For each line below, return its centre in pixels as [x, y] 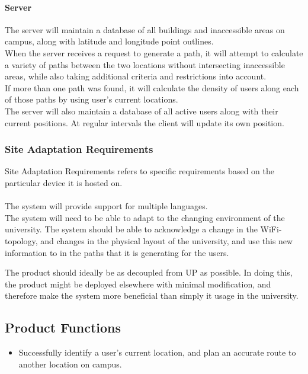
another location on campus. [70, 364]
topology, [21, 240]
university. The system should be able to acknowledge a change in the [131, 229]
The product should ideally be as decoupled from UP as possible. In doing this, [149, 272]
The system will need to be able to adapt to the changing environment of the [145, 217]
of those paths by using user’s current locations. [92, 99]
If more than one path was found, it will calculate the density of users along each [152, 87]
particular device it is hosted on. [64, 182]
